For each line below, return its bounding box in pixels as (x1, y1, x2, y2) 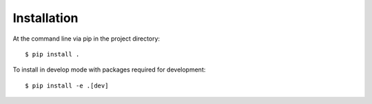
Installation (12, 10, 79, 25)
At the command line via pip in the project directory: (12, 34, 161, 43)
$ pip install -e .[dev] (25, 81, 109, 90)
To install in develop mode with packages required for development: (12, 65, 206, 74)
